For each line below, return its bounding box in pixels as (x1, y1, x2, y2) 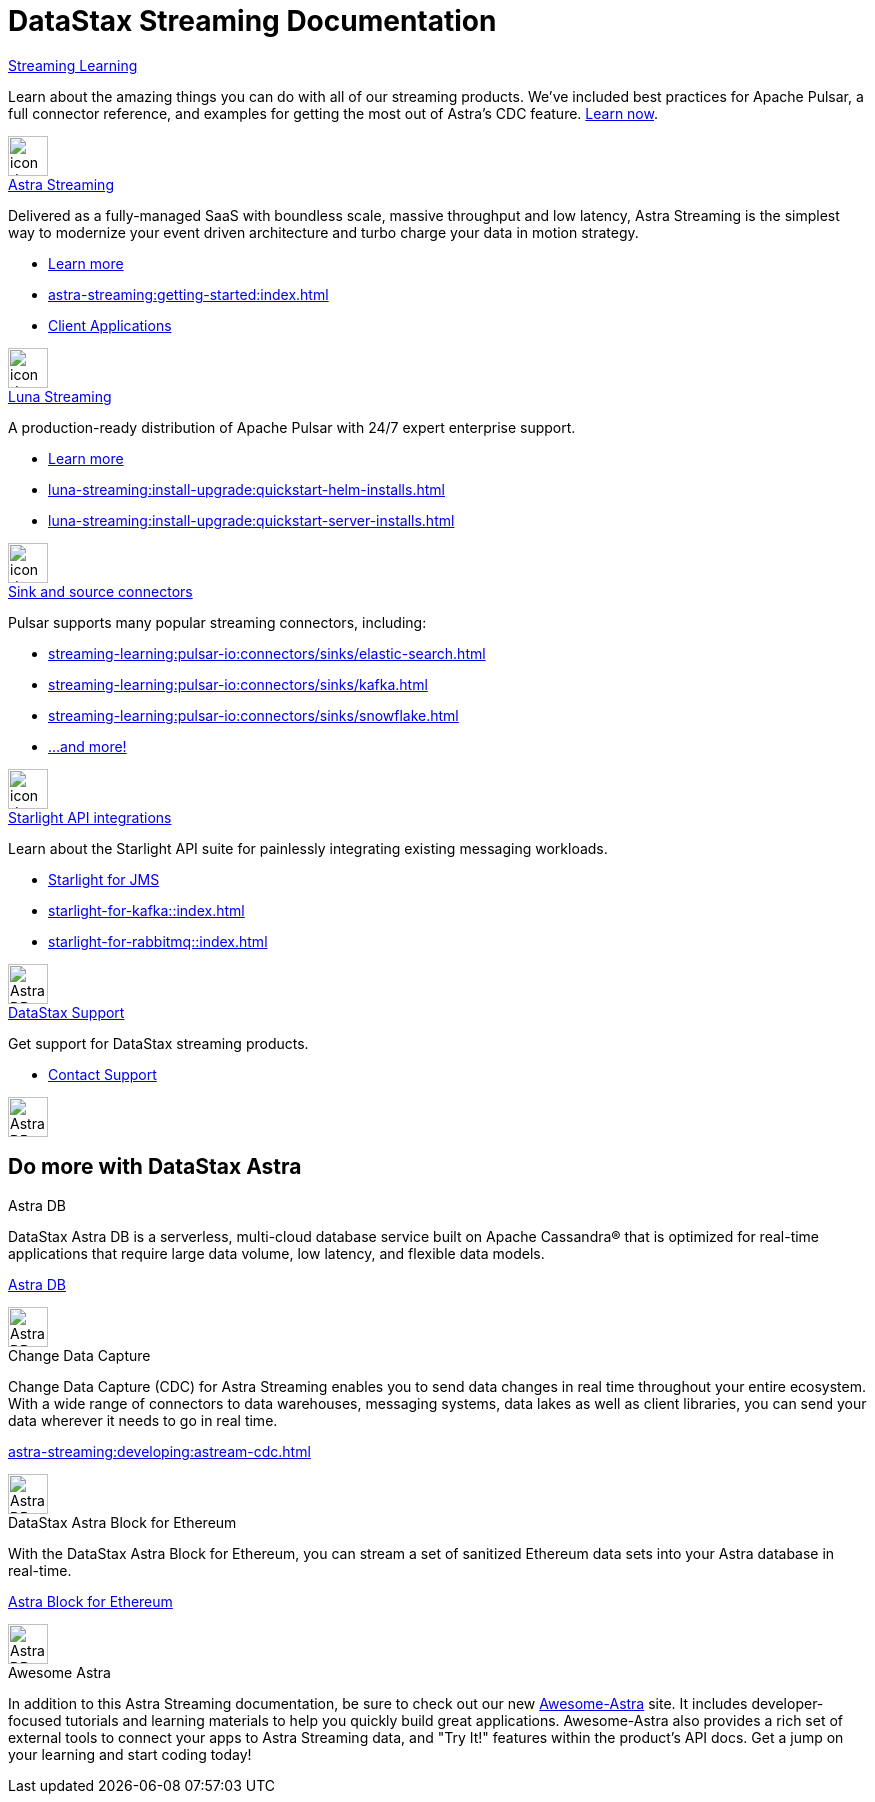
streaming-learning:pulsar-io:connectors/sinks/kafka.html (48, 675, 428, 693)
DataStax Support (8, 1003, 125, 1021)
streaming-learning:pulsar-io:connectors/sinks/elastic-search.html (48, 644, 486, 662)
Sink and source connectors (8, 582, 193, 600)
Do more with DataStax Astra (8, 1154, 302, 1180)
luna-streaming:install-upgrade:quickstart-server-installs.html (48, 511, 455, 529)
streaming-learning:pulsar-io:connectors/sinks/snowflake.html (48, 706, 459, 724)
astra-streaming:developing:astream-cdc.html (8, 1442, 311, 1460)
